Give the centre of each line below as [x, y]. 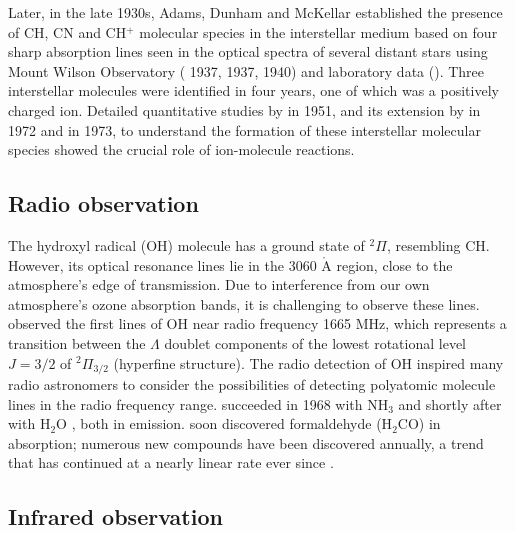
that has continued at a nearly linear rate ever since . [171, 462]
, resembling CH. [438, 244]
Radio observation [103, 203]
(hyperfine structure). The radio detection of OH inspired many [308, 362]
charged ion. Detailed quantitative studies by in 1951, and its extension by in [244, 109]
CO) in [419, 423]
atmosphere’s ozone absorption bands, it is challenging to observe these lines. [244, 303]
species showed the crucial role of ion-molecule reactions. [181, 149]
